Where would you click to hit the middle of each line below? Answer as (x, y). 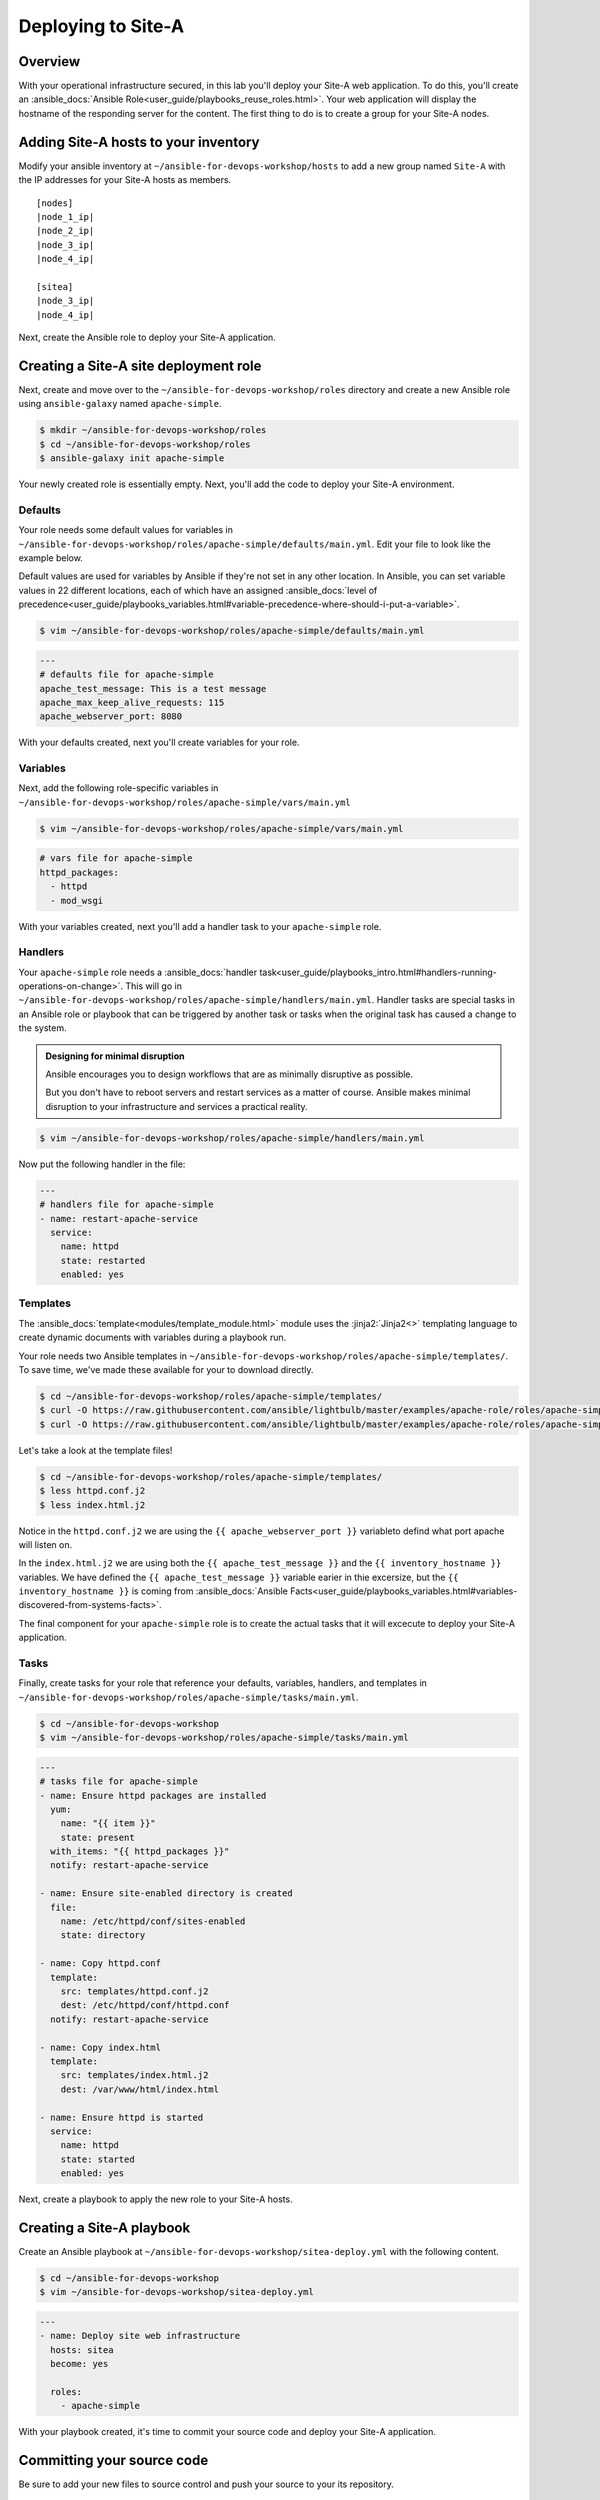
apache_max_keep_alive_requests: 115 (132, 702)
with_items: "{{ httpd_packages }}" (140, 1851)
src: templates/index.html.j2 (134, 2075)
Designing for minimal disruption (115, 1056)
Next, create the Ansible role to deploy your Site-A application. (147, 337)
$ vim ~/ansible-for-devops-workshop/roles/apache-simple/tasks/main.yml (224, 1738)
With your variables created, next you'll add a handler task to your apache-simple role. (200, 926)
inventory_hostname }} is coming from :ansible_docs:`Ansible (153, 1591)
